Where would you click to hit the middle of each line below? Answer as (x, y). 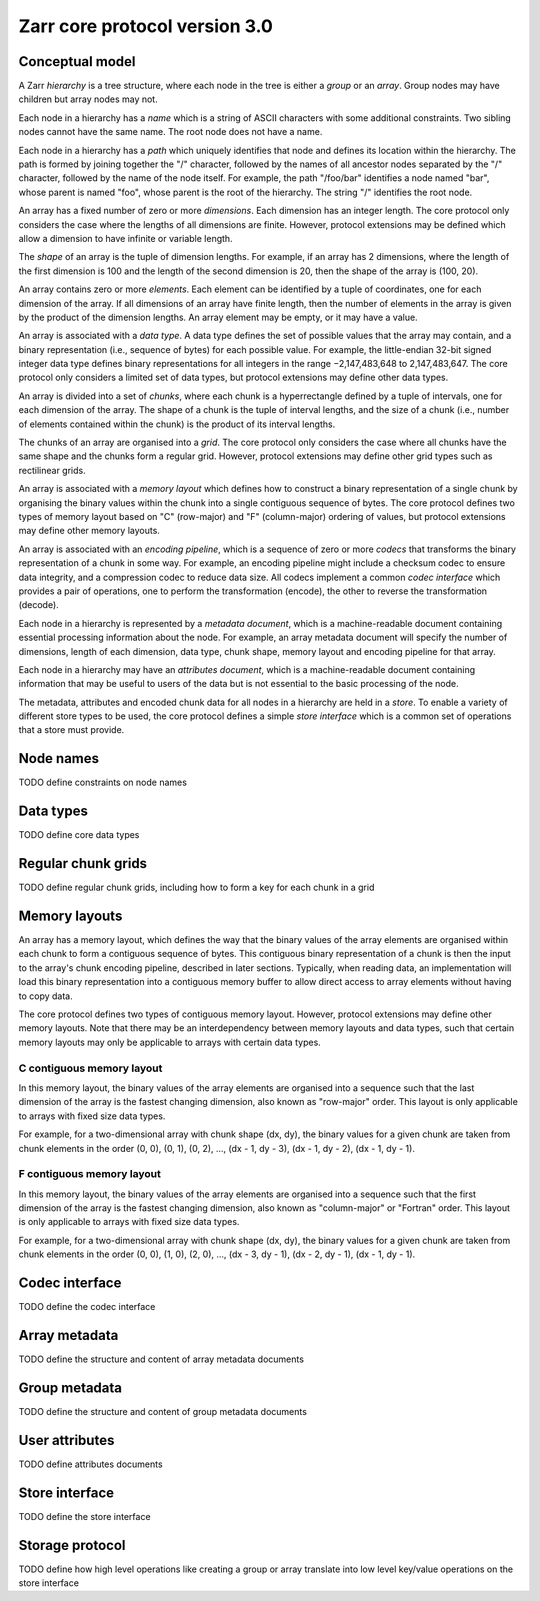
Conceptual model (77, 61)
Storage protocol (72, 1545)
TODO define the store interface (84, 1516)
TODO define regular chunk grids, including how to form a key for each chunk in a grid (196, 887)
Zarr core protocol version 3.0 (146, 26)
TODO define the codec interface (87, 1307)
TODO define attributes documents (91, 1464)
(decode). (38, 605)
